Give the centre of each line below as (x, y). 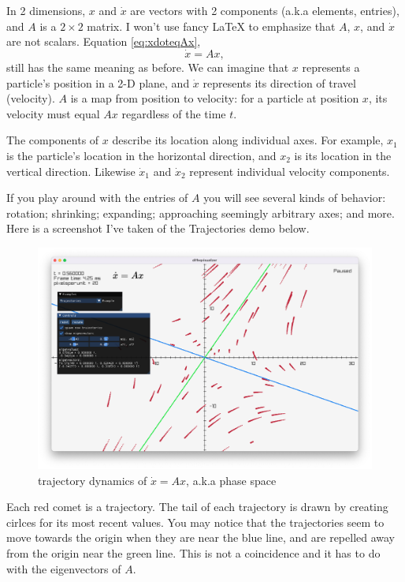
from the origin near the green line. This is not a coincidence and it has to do (193, 553)
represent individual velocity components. (290, 171)
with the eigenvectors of (64, 568)
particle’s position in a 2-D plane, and (98, 82)
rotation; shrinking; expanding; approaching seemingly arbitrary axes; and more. (201, 213)
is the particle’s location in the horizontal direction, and (141, 155)
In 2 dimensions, (46, 10)
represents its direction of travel (279, 82)
